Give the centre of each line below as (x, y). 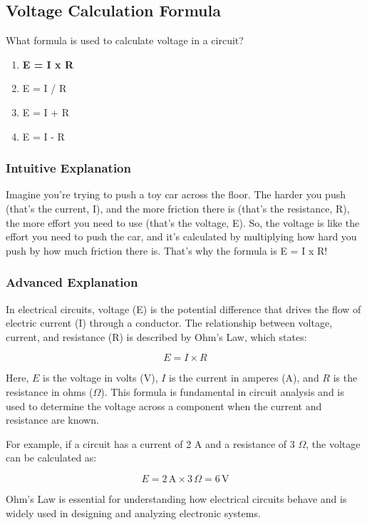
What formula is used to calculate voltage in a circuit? (125, 40)
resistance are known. (52, 420)
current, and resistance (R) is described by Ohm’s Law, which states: (156, 336)
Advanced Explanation (72, 282)
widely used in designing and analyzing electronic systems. (133, 513)
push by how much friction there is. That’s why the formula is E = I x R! (167, 250)
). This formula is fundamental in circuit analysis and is (222, 391)
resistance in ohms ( (50, 391)
